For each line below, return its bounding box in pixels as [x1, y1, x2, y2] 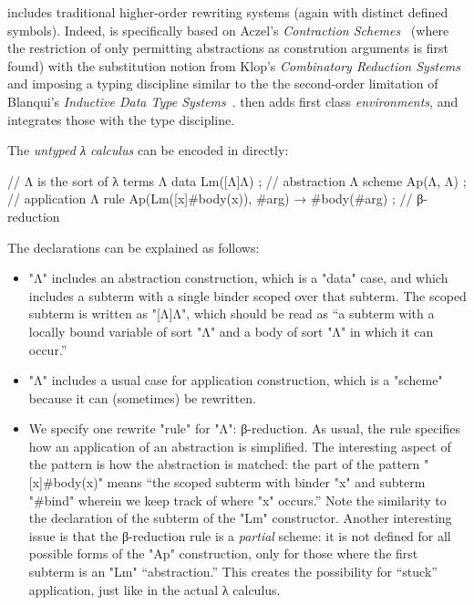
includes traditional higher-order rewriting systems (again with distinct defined [7, 3, 448, 21]
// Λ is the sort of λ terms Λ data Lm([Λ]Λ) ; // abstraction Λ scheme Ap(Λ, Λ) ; [7, 171, 467, 190]
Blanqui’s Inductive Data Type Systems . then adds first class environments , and [7, 91, 459, 110]
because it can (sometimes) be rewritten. [28, 388, 256, 407]
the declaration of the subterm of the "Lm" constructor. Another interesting [28, 508, 452, 527]
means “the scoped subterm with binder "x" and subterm [107, 473, 426, 492]
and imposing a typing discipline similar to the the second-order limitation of [7, 74, 438, 93]
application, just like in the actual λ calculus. [28, 579, 281, 599]
